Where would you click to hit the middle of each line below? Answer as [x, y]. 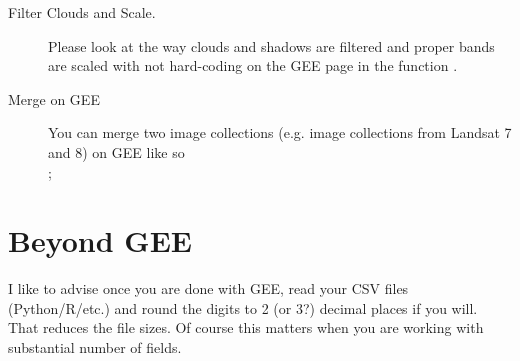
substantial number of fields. [95, 347]
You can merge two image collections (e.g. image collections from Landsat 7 [280, 132]
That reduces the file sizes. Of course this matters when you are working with [246, 327]
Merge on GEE [54, 98]
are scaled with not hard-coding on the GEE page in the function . [253, 65]
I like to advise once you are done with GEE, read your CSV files [208, 288]
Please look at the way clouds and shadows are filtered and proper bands [271, 45]
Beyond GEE [100, 240]
